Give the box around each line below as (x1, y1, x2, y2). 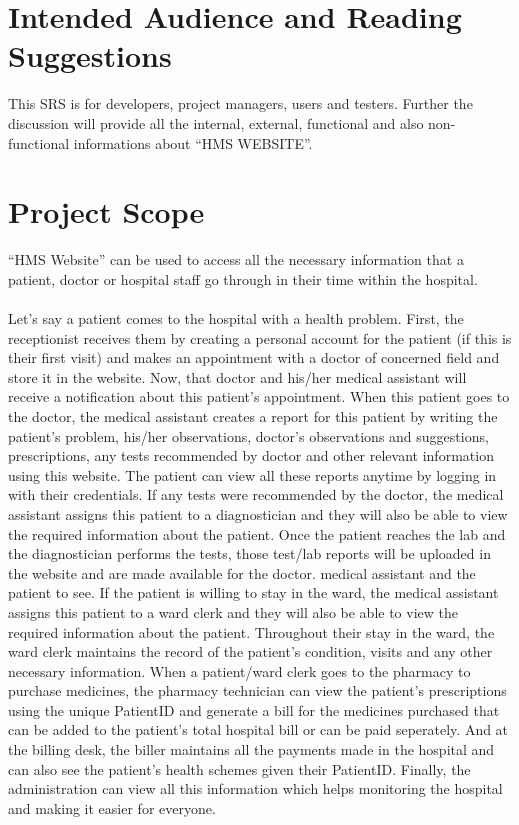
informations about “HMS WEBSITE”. (73, 132, 313, 153)
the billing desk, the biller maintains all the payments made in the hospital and (8, 739, 495, 760)
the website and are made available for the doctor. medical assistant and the (8, 562, 476, 583)
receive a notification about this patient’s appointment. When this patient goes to (8, 386, 510, 407)
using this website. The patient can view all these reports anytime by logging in (8, 464, 497, 485)
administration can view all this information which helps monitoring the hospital (8, 778, 503, 799)
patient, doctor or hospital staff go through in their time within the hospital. (8, 268, 478, 289)
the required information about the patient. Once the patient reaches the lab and (8, 523, 506, 544)
